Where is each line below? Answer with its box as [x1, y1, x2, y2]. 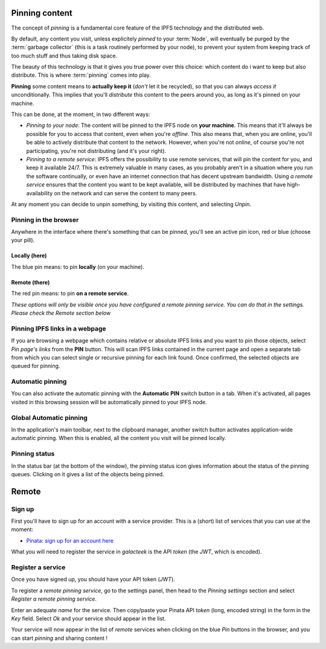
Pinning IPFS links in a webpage [11, 324, 106, 332]
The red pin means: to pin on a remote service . [11, 290, 129, 297]
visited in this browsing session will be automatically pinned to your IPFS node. [11, 398, 208, 405]
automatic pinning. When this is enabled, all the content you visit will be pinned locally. [11, 434, 226, 442]
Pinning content [11, 8, 72, 18]
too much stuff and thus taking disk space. [11, 52, 118, 59]
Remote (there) [11, 279, 50, 286]
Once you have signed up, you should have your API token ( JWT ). [11, 576, 175, 583]
